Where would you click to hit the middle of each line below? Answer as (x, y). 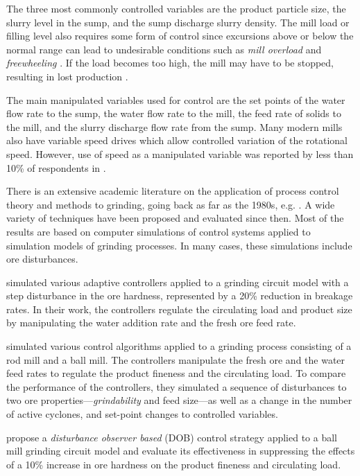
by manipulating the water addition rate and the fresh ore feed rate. (151, 323)
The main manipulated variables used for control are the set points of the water (176, 99)
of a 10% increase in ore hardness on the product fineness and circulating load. (174, 464)
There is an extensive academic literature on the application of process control (173, 191)
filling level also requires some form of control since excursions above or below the (180, 36)
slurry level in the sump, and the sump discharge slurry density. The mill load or (178, 22)
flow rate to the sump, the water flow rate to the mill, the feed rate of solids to (174, 113)
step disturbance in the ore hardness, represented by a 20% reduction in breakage (180, 296)
